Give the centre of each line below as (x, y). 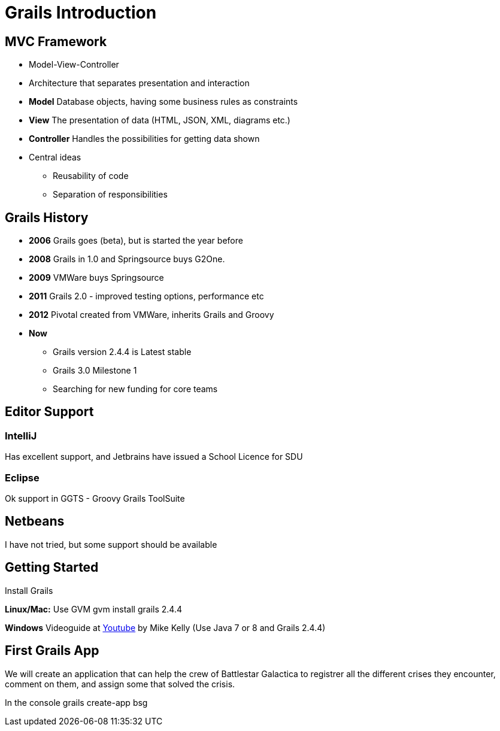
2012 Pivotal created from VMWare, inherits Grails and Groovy (151, 315)
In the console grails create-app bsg (76, 702)
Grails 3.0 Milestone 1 (95, 371)
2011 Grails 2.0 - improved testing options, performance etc (146, 296)
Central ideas (55, 157)
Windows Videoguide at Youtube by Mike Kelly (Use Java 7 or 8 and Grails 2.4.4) (165, 627)
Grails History (47, 217)
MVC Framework (56, 41)
